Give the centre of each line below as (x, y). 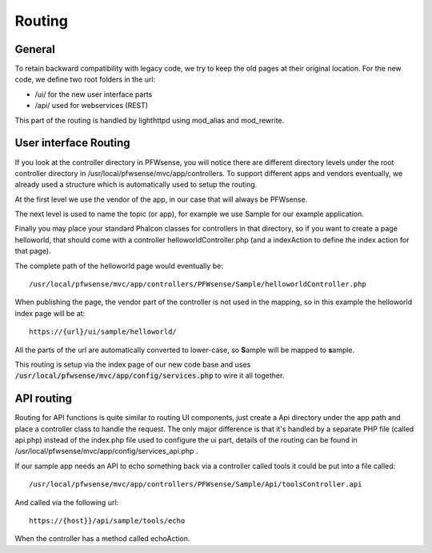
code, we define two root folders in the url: (85, 79)
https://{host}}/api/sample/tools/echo (107, 521)
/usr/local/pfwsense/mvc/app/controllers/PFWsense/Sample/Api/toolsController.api (196, 485)
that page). (33, 251)
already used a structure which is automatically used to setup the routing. (136, 185)
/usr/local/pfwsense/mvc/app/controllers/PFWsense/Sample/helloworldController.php (198, 285)
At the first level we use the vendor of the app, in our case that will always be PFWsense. (161, 199)
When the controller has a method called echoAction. (102, 539)
